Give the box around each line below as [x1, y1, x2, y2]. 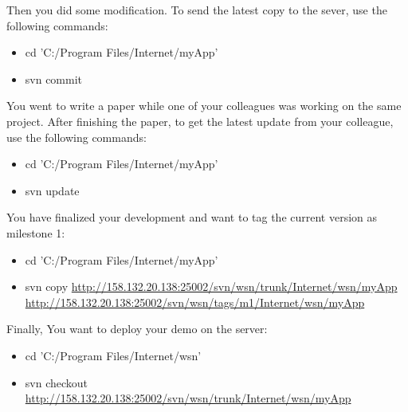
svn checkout [25, 374, 88, 390]
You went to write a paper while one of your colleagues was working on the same [6, 97, 402, 114]
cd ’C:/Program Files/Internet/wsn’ [25, 347, 202, 363]
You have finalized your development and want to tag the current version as [6, 209, 378, 226]
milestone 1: [6, 224, 65, 241]
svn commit [25, 70, 83, 87]
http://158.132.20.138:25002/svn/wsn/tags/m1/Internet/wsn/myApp [25, 293, 365, 310]
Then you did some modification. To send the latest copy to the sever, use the [6, 2, 387, 18]
